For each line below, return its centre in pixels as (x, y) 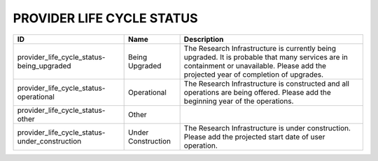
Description (204, 39)
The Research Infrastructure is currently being (260, 48)
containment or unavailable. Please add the (255, 66)
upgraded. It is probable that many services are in (266, 57)
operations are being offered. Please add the (258, 92)
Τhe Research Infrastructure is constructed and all (267, 84)
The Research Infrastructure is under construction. (267, 128)
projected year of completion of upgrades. (254, 75)
